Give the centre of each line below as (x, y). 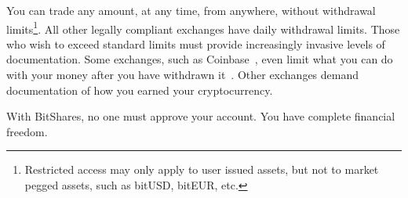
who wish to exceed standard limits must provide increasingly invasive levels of (196, 43)
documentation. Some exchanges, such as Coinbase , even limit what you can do (200, 59)
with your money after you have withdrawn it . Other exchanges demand (183, 75)
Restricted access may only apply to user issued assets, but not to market (202, 169)
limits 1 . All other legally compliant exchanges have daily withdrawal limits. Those (203, 27)
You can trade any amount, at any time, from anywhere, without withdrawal (191, 10)
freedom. (27, 131)
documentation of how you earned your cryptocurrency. (140, 90)
